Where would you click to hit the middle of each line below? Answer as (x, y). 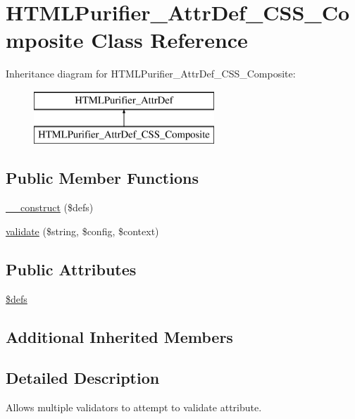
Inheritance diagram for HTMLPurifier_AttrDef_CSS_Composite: (151, 74)
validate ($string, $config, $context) (82, 231)
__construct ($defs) (50, 207)
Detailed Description (83, 378)
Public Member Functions (102, 178)
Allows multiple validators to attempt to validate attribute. (134, 407)
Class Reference (169, 40)
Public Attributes (71, 269)
